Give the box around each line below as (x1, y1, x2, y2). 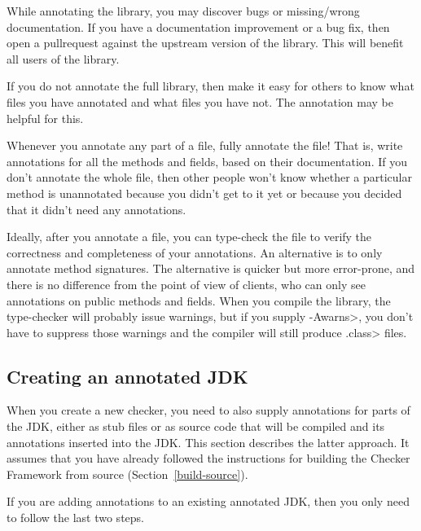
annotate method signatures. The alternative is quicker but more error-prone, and (7, 260, 415, 277)
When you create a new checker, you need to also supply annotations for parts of (7, 402, 410, 419)
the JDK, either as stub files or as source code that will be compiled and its (7, 418, 385, 435)
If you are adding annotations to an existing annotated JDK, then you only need (7, 493, 410, 510)
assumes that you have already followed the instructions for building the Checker (7, 450, 410, 467)
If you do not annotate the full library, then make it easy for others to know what (7, 77, 414, 94)
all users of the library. (7, 50, 120, 67)
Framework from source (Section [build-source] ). (7, 465, 248, 482)
